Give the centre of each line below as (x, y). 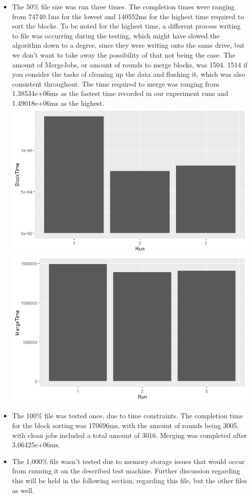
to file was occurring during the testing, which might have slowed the (116, 35)
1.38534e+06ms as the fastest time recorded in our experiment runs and (120, 93)
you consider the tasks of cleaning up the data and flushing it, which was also (128, 74)
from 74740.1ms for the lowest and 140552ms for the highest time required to (128, 16)
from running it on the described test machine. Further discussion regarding (126, 471)
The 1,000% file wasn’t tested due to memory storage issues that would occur (128, 461)
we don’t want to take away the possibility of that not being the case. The (124, 54)
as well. (23, 490)
